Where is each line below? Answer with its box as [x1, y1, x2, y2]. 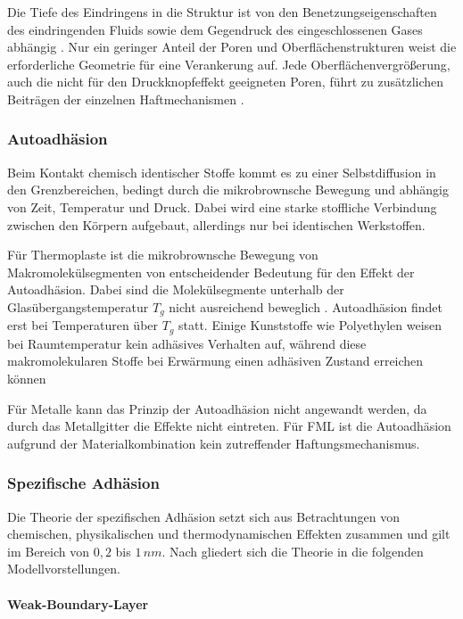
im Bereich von [7, 541, 89, 560]
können [7, 369, 46, 388]
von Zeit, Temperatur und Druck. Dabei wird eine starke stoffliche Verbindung [7, 197, 437, 216]
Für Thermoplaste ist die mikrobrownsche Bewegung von [7, 245, 318, 264]
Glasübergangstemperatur [7, 297, 149, 316]
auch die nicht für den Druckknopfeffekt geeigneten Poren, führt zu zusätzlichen [7, 72, 444, 91]
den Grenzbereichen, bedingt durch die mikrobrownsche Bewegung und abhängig [7, 180, 449, 199]
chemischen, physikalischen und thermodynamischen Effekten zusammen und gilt [7, 524, 451, 543]
